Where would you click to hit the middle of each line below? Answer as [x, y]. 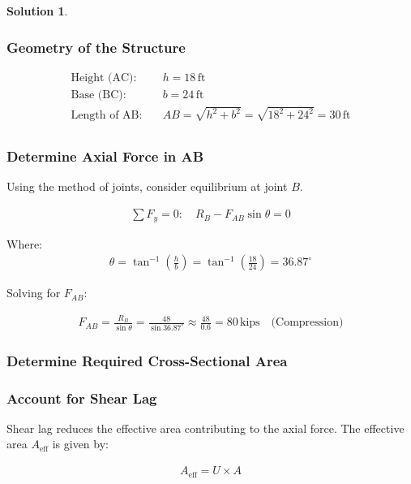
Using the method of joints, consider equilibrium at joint [147, 186]
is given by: [80, 444]
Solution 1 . [37, 11]
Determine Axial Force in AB [105, 156]
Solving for [34, 293]
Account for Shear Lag [82, 398]
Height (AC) [102, 78]
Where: [24, 243]
